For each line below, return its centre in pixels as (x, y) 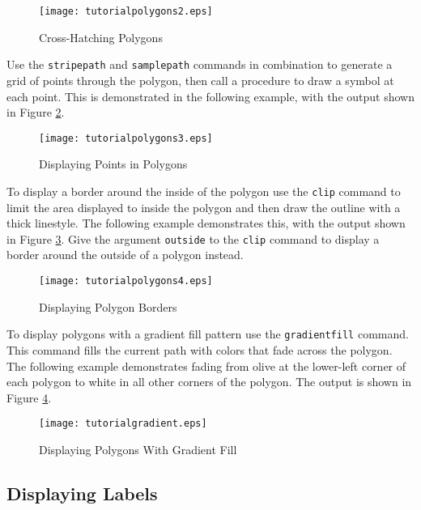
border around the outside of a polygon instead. (125, 255)
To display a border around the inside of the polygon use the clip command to (204, 191)
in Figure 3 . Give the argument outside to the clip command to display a (193, 238)
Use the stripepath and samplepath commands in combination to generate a (200, 64)
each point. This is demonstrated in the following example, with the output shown (210, 96)
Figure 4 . (29, 397)
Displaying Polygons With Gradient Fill (138, 449)
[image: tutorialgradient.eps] (123, 424)
